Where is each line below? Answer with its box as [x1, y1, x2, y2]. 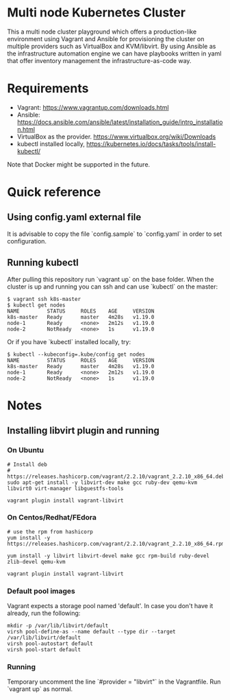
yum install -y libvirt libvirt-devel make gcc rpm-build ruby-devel [7, 552, 210, 559]
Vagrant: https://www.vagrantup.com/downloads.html [16, 103, 169, 111]
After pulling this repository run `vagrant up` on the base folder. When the [7, 275, 214, 283]
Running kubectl [7, 257, 79, 269]
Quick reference [7, 184, 101, 200]
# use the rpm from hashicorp [7, 528, 94, 535]
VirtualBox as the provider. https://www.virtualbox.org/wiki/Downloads [16, 132, 216, 141]
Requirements [7, 81, 89, 97]
